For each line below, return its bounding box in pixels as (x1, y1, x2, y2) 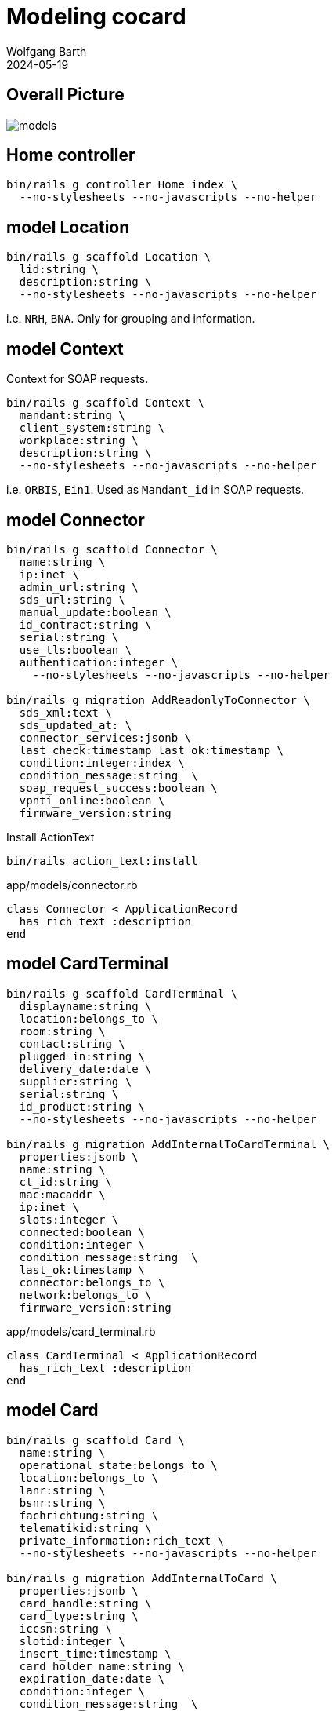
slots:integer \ (19, 1213, 119, 1226)
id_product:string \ (19, 1100, 146, 1113)
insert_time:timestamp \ (19, 1647, 172, 1660)
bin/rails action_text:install (6, 854, 198, 867)
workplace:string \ (19, 434, 139, 447)
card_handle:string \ (19, 1596, 152, 1610)
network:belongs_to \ (19, 1288, 152, 1301)
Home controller (6, 145, 135, 166)
